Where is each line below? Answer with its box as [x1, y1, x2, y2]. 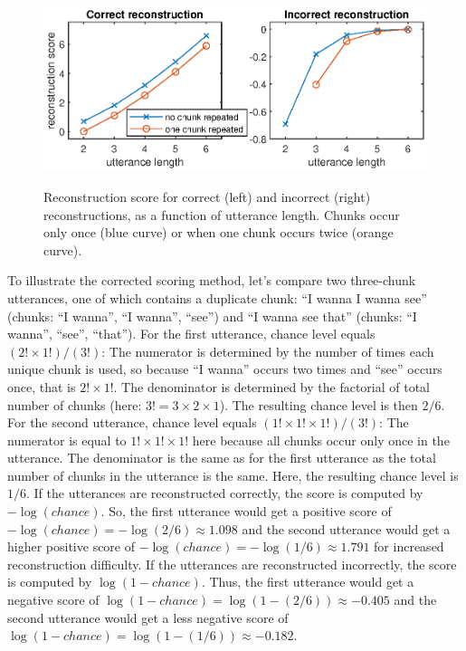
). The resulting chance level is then [219, 395, 418, 414]
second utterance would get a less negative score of [7, 608, 289, 627]
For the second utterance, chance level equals [7, 413, 257, 432]
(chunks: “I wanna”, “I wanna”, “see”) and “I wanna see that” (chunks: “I [7, 306, 417, 325]
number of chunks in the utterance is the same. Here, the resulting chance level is [7, 465, 459, 484]
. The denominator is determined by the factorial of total [113, 377, 430, 396]
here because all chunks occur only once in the [192, 430, 450, 449]
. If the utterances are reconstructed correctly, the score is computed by [26, 483, 423, 503]
